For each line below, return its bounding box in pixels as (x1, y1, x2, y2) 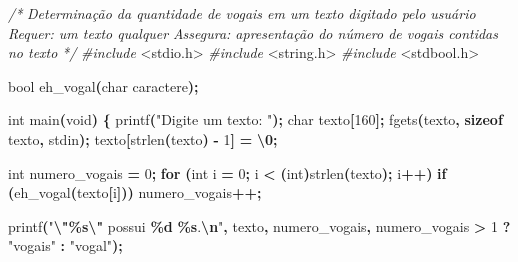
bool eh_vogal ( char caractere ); (8, 75, 199, 96)
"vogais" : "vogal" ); (8, 235, 123, 256)
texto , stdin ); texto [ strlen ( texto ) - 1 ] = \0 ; (8, 128, 278, 149)
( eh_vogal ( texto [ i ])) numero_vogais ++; (8, 182, 262, 203)
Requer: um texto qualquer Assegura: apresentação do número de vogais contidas (8, 22, 498, 43)
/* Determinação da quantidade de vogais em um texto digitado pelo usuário (8, 3, 476, 23)
